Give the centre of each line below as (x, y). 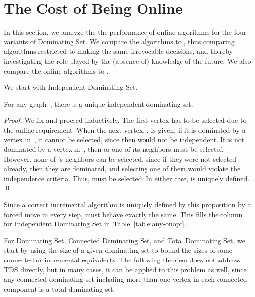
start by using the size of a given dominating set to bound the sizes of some (118, 250)
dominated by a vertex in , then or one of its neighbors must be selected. (115, 149)
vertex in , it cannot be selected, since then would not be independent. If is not (124, 139)
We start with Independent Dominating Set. (71, 87)
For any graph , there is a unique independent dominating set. (99, 103)
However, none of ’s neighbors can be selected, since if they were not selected (120, 159)
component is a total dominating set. (60, 288)
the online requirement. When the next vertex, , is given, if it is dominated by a (125, 130)
